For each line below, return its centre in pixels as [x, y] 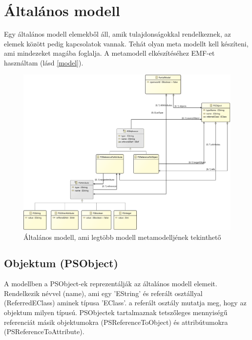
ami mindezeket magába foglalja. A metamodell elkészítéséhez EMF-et [109, 53]
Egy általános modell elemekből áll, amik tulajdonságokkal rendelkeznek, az [117, 34]
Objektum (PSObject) [61, 263]
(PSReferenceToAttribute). [44, 331]
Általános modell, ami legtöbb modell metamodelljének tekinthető [122, 237]
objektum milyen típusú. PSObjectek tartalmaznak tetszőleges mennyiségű [116, 312]
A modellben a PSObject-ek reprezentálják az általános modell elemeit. [111, 284]
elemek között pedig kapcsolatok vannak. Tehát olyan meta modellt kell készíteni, [126, 43]
